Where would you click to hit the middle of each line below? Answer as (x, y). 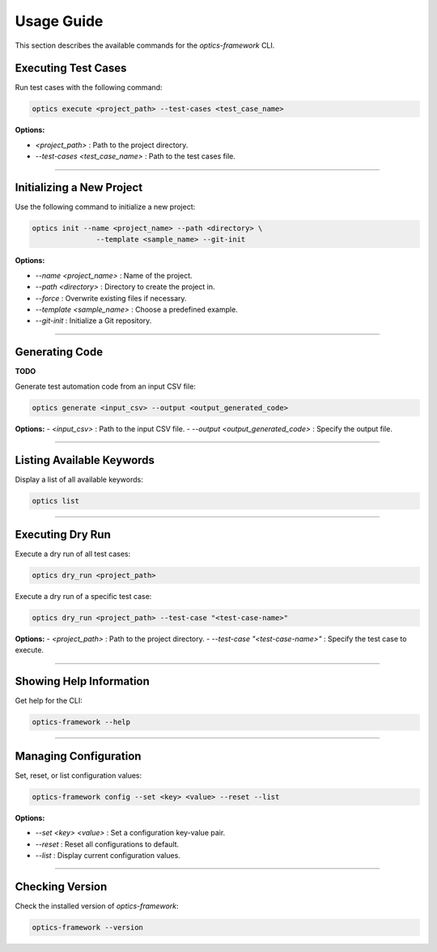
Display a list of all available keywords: (79, 479)
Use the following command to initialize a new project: (105, 207)
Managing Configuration (78, 756)
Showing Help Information (82, 681)
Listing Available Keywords (85, 460)
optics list (56, 501)
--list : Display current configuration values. (108, 855)
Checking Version (61, 886)
